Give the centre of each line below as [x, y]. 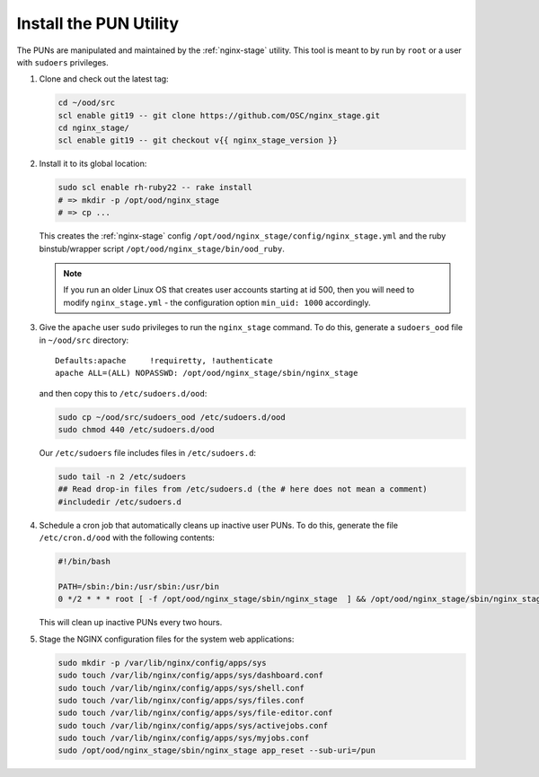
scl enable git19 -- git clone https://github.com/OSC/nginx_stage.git [219, 115]
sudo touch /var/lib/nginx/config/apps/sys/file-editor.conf [195, 713]
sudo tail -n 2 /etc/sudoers [122, 477]
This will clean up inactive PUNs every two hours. [131, 623]
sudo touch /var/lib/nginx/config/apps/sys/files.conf [181, 700]
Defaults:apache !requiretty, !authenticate [164, 360]
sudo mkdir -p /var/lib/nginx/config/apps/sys [162, 663]
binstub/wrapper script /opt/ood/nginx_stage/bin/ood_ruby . [162, 249]
